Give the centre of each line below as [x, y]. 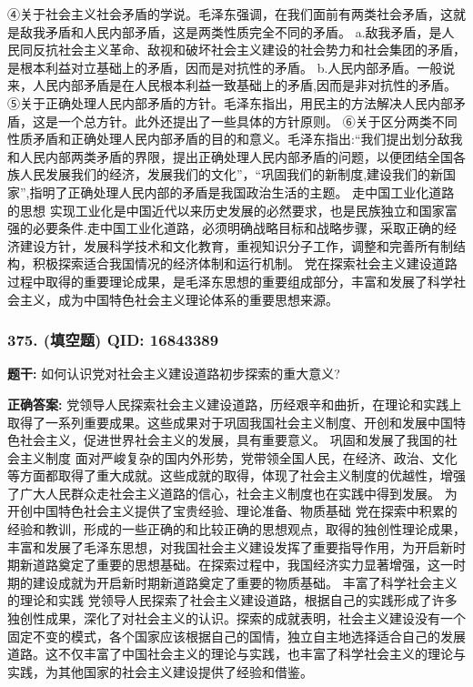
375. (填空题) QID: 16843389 [113, 340]
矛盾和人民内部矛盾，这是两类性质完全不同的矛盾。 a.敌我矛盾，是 [243, 31]
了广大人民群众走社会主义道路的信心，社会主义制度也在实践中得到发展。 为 [232, 493]
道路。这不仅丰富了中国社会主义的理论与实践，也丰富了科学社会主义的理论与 [236, 654]
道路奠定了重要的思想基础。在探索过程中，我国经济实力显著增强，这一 [242, 565]
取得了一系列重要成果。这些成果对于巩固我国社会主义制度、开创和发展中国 [230, 422]
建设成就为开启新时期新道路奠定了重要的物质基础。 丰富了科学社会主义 [245, 582]
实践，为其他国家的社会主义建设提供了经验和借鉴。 [160, 671]
